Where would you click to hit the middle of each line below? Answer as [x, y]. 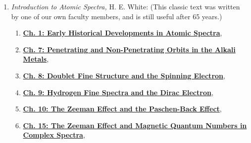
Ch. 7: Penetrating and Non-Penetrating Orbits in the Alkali [129, 49]
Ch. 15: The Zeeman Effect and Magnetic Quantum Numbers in [135, 125]
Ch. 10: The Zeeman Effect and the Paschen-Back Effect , [122, 109]
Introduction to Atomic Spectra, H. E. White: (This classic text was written [125, 6]
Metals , [36, 59]
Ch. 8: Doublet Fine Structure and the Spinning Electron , [124, 75]
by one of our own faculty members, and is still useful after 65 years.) [117, 16]
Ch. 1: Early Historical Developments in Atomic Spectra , [123, 33]
